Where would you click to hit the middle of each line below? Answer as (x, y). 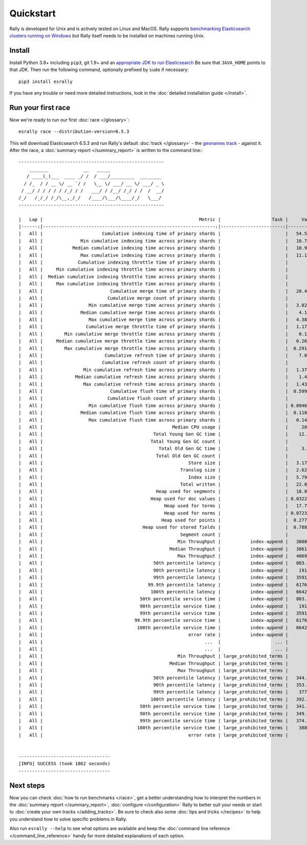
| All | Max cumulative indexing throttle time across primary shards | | (153, 284)
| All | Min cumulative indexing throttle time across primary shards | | (153, 269)
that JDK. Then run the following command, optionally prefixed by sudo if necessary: (99, 70)
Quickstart (33, 13)
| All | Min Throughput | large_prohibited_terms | (153, 656)
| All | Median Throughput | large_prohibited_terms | (153, 663)
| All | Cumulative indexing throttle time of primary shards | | (153, 262)
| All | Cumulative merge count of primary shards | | (153, 298)
